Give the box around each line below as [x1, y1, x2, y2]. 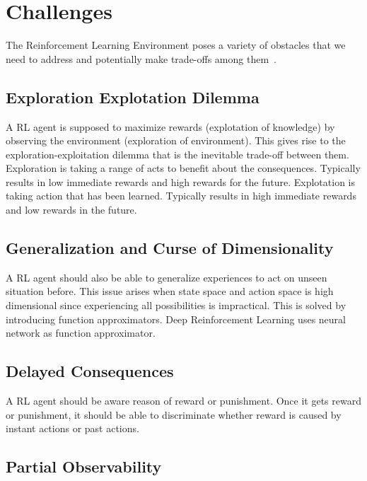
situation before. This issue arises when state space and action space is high [6, 284, 334, 299]
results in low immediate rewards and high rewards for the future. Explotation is [6, 174, 355, 189]
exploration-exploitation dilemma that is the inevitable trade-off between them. [6, 146, 349, 161]
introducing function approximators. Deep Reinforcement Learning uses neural [6, 311, 346, 326]
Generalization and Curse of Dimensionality [6, 237, 334, 259]
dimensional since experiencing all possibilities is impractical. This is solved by [6, 298, 346, 313]
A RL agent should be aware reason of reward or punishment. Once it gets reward [6, 393, 361, 408]
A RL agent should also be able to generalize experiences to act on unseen [6, 270, 327, 284]
